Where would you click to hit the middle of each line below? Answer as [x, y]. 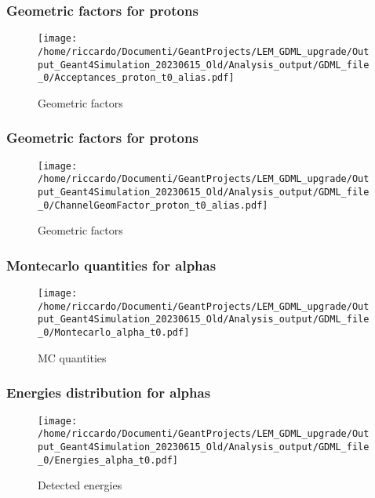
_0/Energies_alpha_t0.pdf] [108, 460]
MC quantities [72, 357]
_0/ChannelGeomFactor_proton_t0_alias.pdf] [153, 205]
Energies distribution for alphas [109, 393]
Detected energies [80, 485]
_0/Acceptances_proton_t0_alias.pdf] [136, 78]
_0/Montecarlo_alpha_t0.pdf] [114, 333]
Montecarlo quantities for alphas [111, 265]
